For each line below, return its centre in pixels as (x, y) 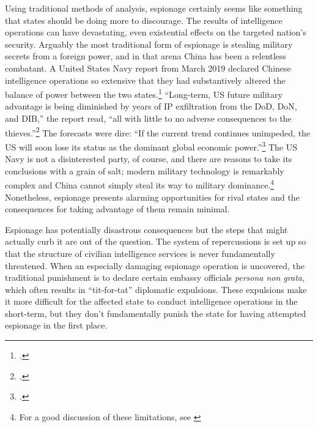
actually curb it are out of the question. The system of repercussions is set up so (156, 241)
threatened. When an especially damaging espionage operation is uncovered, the (155, 265)
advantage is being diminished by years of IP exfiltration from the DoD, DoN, (151, 106)
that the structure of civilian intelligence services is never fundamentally (140, 253)
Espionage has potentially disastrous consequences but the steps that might (146, 229)
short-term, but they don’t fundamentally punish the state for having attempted (156, 313)
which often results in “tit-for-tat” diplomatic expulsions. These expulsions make (156, 289)
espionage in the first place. (56, 325)
